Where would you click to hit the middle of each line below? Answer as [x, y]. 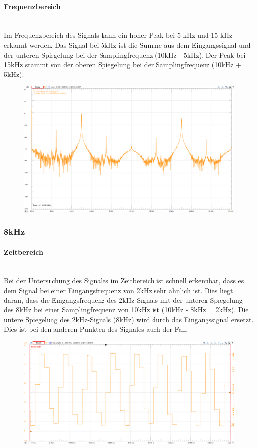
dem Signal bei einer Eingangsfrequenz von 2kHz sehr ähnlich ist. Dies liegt [119, 290]
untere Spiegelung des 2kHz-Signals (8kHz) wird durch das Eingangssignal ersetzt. [129, 319]
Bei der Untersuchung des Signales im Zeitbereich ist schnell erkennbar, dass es [124, 280]
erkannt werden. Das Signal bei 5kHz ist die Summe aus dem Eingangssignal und [127, 44]
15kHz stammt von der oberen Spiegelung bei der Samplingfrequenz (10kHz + [123, 64]
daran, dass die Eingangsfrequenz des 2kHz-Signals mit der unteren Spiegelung [123, 300]
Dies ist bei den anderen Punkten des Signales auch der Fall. [96, 329]
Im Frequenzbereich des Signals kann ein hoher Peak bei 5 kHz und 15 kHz [118, 35]
